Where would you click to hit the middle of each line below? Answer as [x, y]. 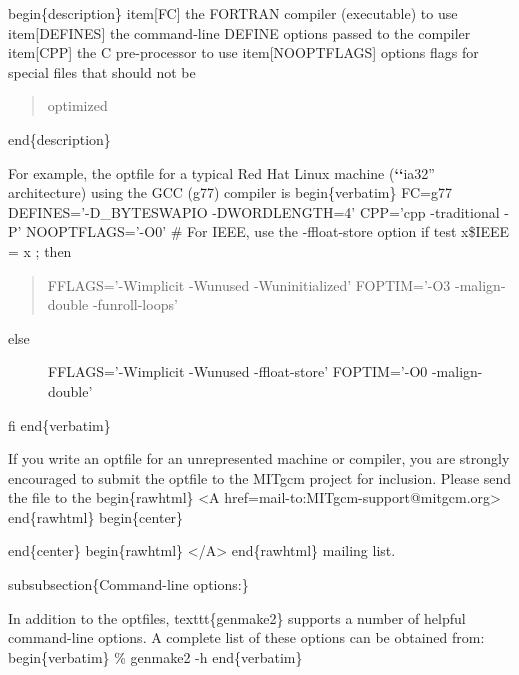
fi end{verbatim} [59, 424]
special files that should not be [102, 71]
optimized [77, 105]
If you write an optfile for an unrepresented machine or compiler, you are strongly [259, 458]
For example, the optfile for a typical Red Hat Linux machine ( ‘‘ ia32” [221, 172]
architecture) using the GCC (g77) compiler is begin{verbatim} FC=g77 [230, 192]
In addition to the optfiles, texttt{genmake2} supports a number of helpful [237, 617]
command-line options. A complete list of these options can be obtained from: [246, 637]
